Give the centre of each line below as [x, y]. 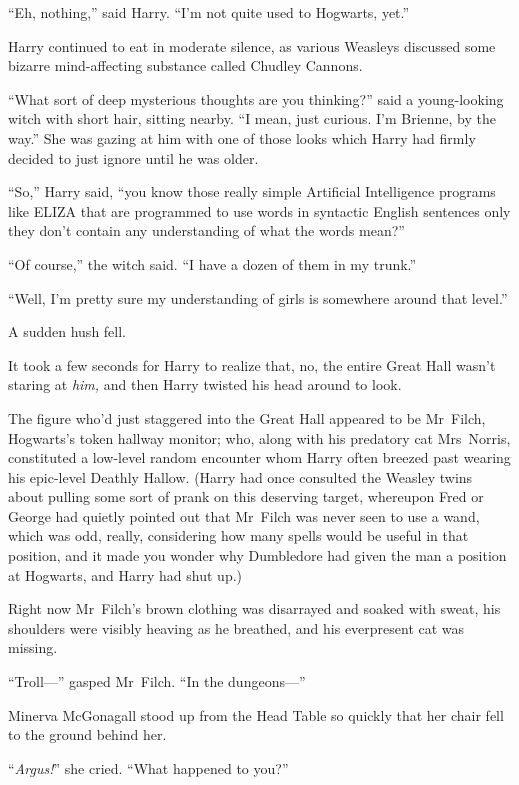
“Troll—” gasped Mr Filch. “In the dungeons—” [157, 681]
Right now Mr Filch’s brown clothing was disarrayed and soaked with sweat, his [254, 608]
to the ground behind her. [87, 734]
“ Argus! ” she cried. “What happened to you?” [148, 767]
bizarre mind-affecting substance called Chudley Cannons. [185, 65]
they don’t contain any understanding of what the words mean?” [206, 230]
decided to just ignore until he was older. [133, 157]
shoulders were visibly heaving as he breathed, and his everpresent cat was [236, 627]
